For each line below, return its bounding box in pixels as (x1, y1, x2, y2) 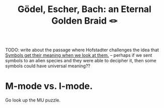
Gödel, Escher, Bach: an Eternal (17, 4, 152, 15)
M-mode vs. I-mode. (5, 80, 93, 92)
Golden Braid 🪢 (51, 15, 118, 27)
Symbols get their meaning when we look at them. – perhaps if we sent (5, 52, 152, 58)
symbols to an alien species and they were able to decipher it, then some (5, 58, 157, 64)
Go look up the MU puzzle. (5, 97, 61, 103)
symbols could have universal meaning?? (5, 63, 91, 69)
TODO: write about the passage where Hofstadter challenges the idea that (5, 47, 159, 53)
